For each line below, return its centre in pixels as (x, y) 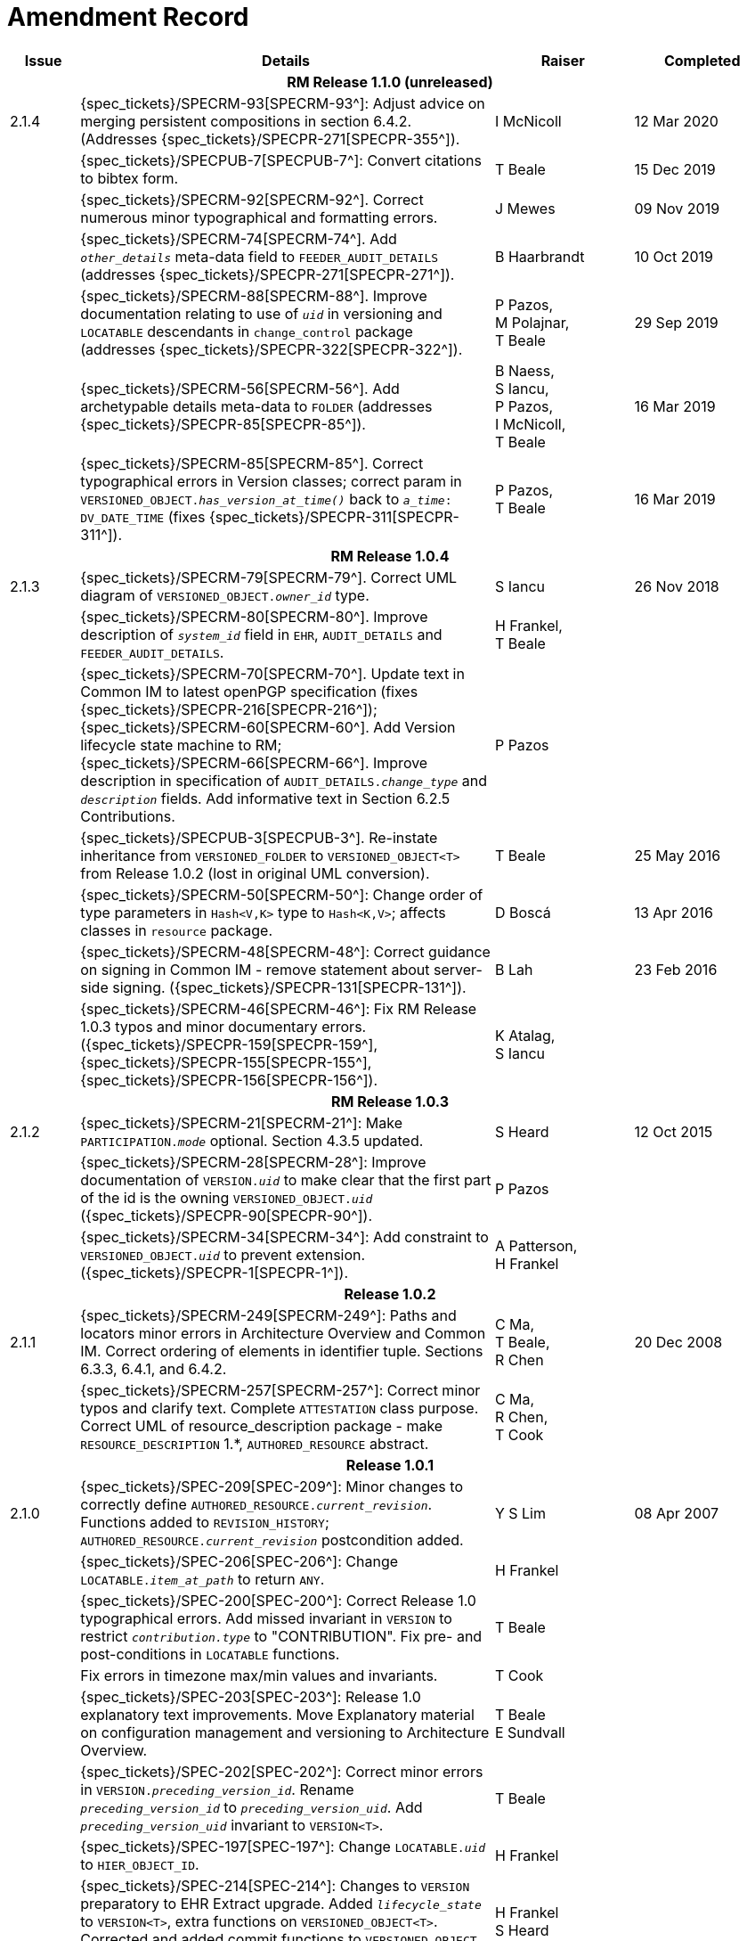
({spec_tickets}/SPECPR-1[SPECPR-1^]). (215, 1272)
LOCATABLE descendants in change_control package (247, 331)
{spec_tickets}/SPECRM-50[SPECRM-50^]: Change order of (282, 894)
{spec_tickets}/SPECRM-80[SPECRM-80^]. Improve (254, 616)
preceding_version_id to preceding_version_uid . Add (252, 1807)
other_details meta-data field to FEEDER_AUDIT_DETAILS (260, 256)
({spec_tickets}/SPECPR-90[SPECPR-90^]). (227, 1215)
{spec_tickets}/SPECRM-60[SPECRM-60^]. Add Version (268, 727)
